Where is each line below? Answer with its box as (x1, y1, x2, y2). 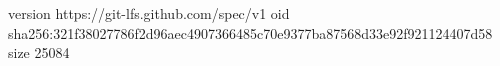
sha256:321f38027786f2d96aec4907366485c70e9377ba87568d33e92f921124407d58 (8, 22, 493, 43)
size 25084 (8, 42, 70, 63)
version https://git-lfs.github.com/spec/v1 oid (8, 3, 290, 23)
